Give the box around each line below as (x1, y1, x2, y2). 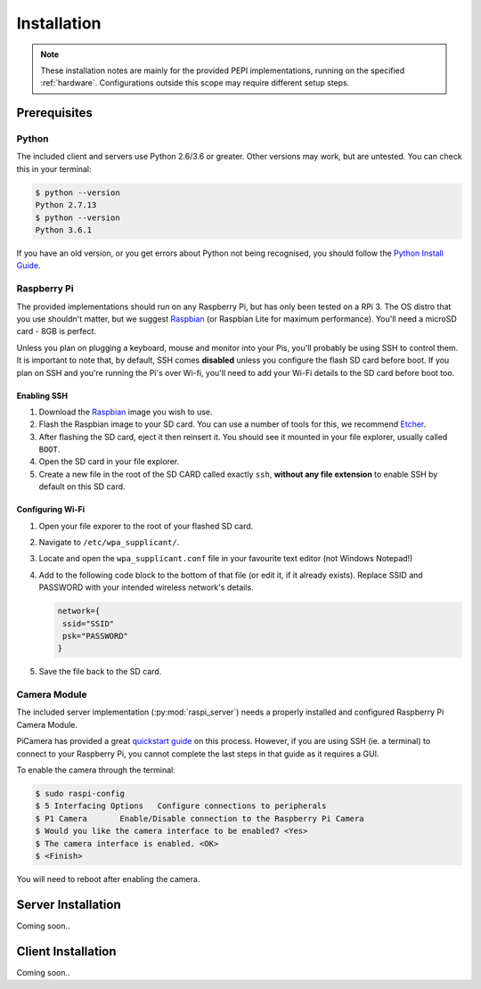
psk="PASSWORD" (62, 631, 129, 641)
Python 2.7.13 (35, 200, 97, 210)
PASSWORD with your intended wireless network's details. (38, 582, 254, 593)
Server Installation (16, 896, 122, 912)
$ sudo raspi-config (35, 789, 125, 799)
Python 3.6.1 (35, 225, 93, 235)
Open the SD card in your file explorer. (38, 456, 180, 467)
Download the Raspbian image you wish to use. (38, 406, 213, 417)
